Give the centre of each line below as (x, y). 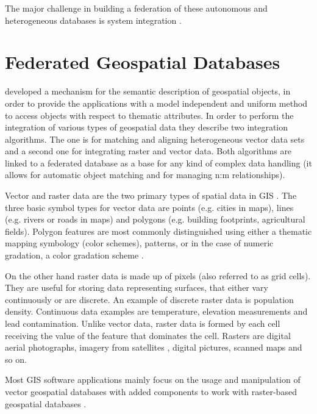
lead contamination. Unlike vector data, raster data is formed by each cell (143, 323)
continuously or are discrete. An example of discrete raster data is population (149, 299)
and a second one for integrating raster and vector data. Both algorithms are (148, 151)
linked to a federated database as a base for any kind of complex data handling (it (158, 162)
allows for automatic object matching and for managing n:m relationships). (145, 175)
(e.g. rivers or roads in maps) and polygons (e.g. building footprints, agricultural (155, 219)
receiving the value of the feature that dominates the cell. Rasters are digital (148, 335)
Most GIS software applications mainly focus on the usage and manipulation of (153, 380)
